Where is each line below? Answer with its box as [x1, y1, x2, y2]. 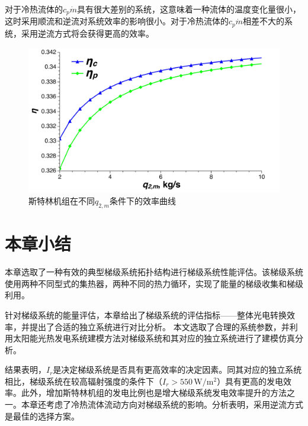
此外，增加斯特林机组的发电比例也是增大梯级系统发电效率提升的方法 [21, 386, 287, 399]
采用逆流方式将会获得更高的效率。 [21, 27, 154, 39]
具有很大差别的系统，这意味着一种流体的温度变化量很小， [77, 3, 301, 15]
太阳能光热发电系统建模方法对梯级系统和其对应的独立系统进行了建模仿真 [12, 332, 295, 344]
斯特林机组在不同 [28, 195, 95, 207]
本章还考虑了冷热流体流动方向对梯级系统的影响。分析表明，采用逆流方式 [21, 398, 303, 411]
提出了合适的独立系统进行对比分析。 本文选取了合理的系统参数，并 [29, 320, 290, 333]
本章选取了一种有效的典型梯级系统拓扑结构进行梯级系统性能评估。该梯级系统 [5, 266, 303, 278]
